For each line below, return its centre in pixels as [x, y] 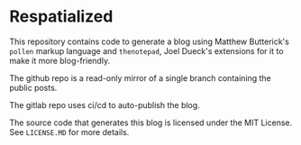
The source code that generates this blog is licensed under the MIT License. [151, 122]
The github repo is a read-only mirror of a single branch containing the [141, 77]
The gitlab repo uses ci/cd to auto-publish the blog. [105, 104]
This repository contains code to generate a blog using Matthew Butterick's [150, 41]
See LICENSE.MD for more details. [69, 131]
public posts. [33, 87]
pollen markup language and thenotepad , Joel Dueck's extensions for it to [146, 50]
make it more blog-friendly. [60, 60]
